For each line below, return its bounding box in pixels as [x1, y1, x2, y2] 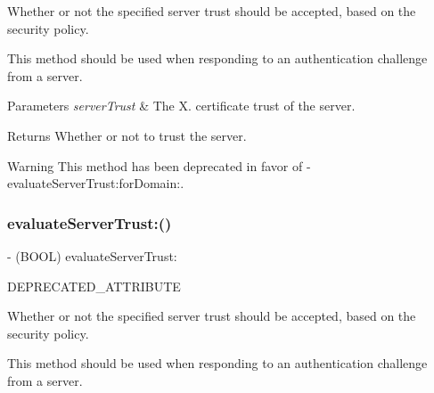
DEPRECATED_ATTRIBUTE [7, 276, 181, 295]
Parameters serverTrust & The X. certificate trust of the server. [7, 96, 356, 115]
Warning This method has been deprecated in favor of [7, 156, 303, 175]
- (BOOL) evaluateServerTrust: [7, 246, 177, 265]
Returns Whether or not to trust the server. [7, 126, 247, 144]
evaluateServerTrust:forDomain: [7, 174, 181, 192]
